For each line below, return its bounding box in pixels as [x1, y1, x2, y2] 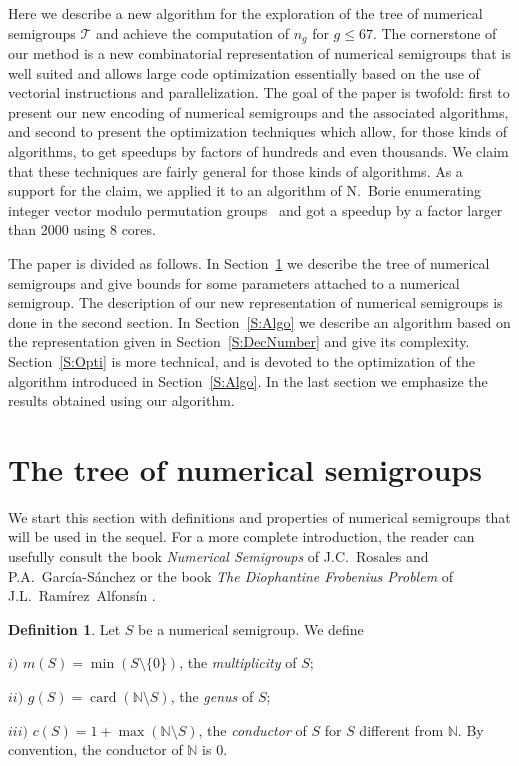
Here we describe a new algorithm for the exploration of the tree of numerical [8, 3, 483, 23]
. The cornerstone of [372, 22, 497, 43]
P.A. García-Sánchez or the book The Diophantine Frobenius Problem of [8, 565, 454, 586]
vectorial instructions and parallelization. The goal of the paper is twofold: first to [8, 82, 510, 103]
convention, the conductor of [8, 739, 183, 760]
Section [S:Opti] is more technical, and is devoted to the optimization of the [8, 350, 475, 371]
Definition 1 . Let [8, 618, 121, 639]
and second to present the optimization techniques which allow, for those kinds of [8, 121, 508, 142]
